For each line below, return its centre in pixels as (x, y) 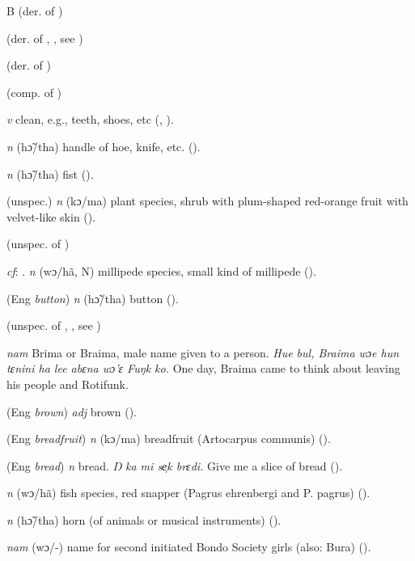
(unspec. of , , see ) (54, 325)
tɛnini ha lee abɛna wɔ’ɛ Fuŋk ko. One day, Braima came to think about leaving (203, 368)
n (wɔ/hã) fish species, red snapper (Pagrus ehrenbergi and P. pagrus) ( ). (188, 493)
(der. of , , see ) (45, 38)
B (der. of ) (35, 11)
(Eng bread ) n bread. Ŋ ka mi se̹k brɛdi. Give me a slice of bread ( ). (175, 465)
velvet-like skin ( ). (51, 216)
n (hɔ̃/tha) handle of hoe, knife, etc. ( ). (104, 146)
